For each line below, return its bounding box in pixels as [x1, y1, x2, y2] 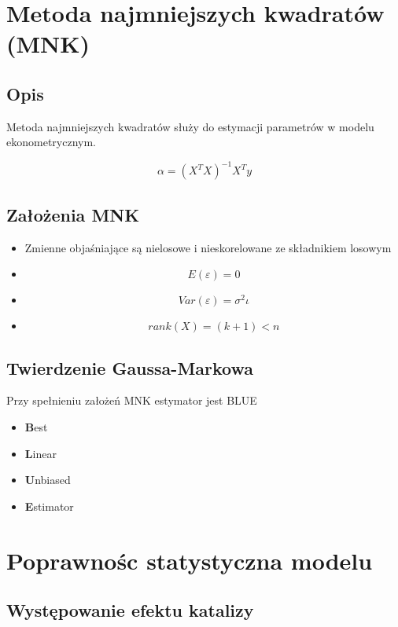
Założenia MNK [6, 202, 140, 226]
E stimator [24, 497, 74, 514]
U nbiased [24, 471, 71, 488]
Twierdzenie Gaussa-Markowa [6, 355, 254, 379]
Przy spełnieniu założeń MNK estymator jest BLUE [6, 392, 257, 409]
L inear [24, 445, 57, 461]
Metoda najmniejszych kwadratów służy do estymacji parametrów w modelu [6, 118, 374, 134]
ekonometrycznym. [6, 134, 96, 150]
